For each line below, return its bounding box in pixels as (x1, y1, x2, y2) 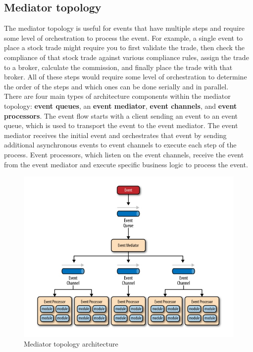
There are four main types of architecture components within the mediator (4, 91, 231, 101)
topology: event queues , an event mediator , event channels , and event (4, 100, 237, 111)
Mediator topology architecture (24, 339, 118, 349)
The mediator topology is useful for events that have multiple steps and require (4, 23, 245, 33)
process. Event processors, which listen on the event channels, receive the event (4, 149, 244, 159)
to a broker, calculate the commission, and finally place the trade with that (4, 62, 233, 72)
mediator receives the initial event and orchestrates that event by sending (4, 130, 227, 140)
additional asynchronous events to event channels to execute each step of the (4, 140, 237, 150)
